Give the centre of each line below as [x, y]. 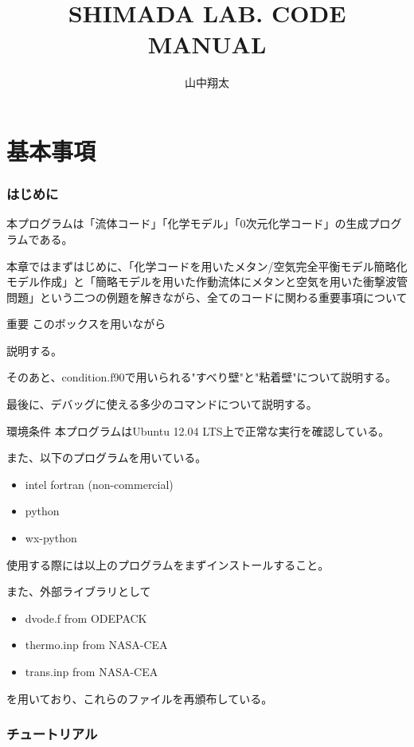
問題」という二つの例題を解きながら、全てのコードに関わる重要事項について [207, 297]
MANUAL [207, 44]
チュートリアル [52, 734]
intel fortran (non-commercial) [99, 484]
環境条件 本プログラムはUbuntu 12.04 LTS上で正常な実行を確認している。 [198, 430]
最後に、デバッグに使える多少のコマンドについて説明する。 [162, 404]
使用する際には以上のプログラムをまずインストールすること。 [168, 564]
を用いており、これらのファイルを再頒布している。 [140, 698]
